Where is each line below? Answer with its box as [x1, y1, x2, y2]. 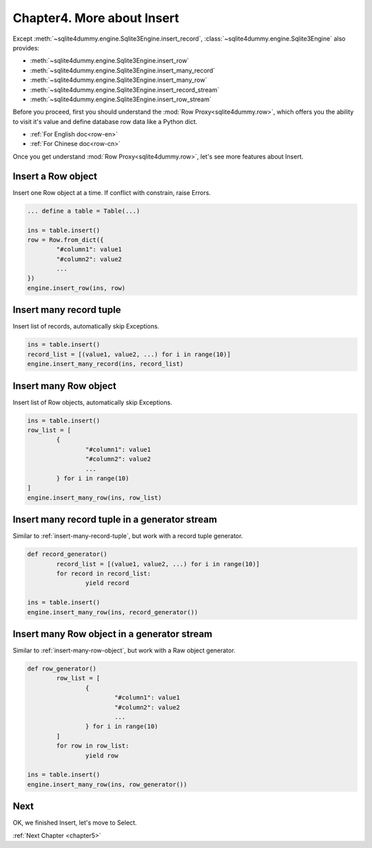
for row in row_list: [56, 742, 130, 750]
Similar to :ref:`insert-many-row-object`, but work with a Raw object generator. [12, 646, 236, 654]
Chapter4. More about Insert [12, 10, 179, 25]
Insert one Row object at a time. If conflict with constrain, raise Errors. [12, 188, 211, 196]
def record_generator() [27, 550, 108, 558]
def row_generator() [27, 665, 96, 673]
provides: [12, 43, 40, 52]
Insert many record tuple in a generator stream [12, 514, 217, 526]
